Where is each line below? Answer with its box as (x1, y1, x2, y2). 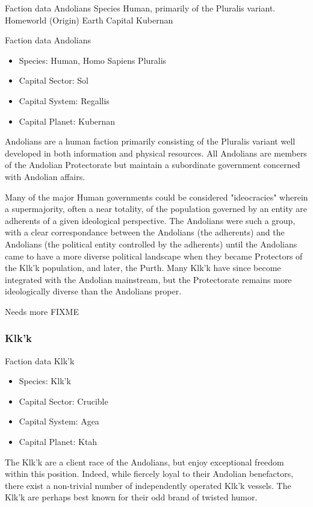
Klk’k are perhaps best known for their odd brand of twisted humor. (5, 491, 258, 503)
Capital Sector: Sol (19, 74, 88, 87)
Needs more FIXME (5, 305, 79, 317)
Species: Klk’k (19, 375, 71, 387)
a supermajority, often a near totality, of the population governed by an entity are (5, 202, 307, 215)
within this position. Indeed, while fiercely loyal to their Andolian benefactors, (5, 467, 294, 480)
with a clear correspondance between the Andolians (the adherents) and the (5, 226, 285, 238)
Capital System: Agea (19, 415, 99, 428)
